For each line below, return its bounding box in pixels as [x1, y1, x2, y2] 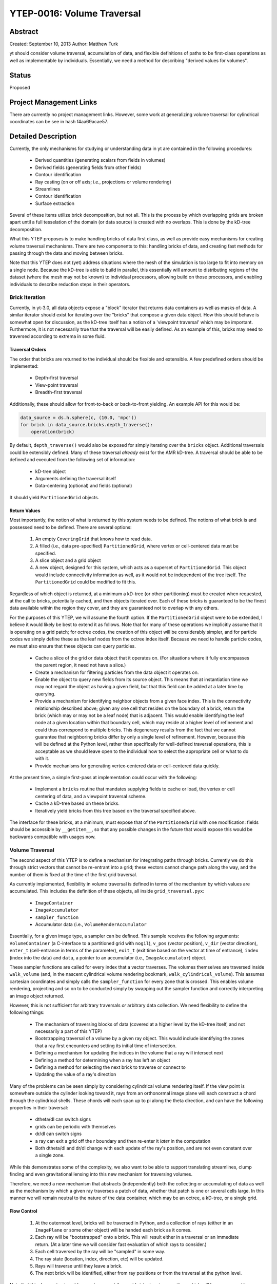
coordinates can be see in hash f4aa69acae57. [9, 119, 108, 125]
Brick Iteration [9, 294, 46, 301]
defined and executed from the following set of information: [9, 457, 135, 463]
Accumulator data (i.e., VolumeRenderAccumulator [35, 921, 147, 928]
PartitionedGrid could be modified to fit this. [35, 579, 137, 585]
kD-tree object [35, 468, 66, 475]
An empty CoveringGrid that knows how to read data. [35, 536, 152, 542]
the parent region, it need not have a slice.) [35, 662, 126, 668]
